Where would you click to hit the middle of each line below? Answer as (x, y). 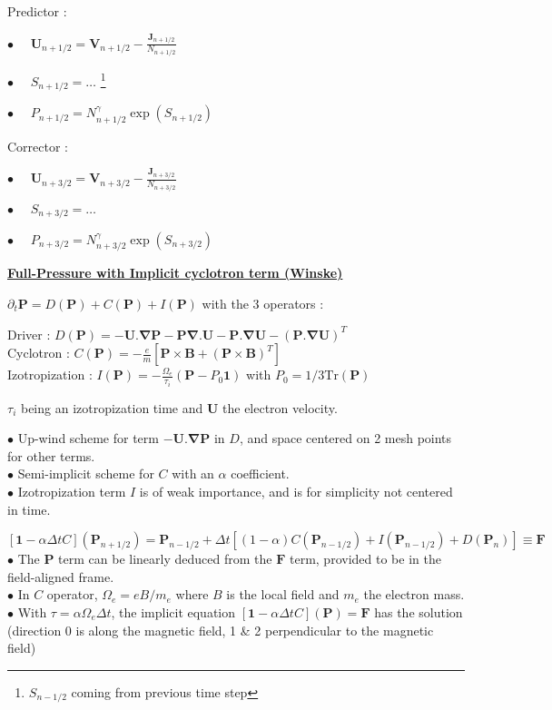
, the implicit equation (173, 612)
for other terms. (51, 455)
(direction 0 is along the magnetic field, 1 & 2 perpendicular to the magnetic (221, 630)
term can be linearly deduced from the (165, 559)
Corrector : (38, 146)
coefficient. (260, 473)
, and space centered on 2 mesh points (345, 438)
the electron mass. (414, 594)
